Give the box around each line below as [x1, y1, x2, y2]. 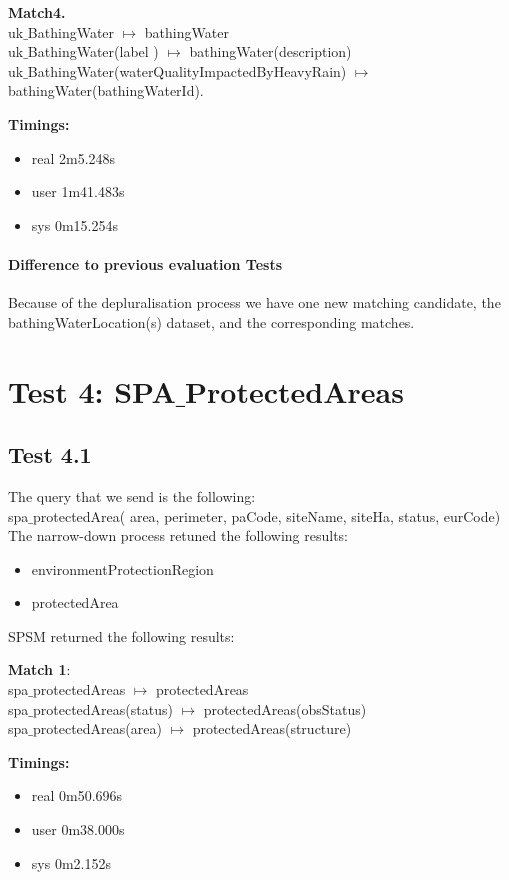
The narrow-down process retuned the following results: [8, 525, 349, 546]
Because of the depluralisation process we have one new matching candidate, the [8, 292, 501, 313]
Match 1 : [8, 659, 71, 680]
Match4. [8, 2, 66, 22]
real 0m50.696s [31, 785, 123, 806]
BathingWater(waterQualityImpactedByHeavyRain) [27, 60, 347, 81]
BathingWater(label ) [27, 41, 159, 62]
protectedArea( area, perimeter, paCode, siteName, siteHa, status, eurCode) [32, 505, 501, 526]
